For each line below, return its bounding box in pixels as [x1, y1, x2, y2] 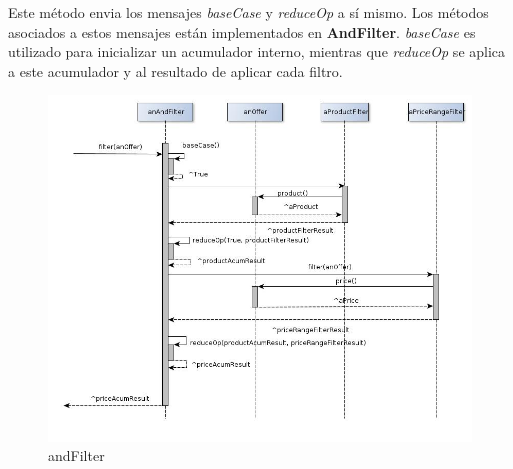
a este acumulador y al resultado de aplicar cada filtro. [8, 60, 343, 81]
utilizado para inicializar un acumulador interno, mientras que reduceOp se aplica [8, 41, 506, 62]
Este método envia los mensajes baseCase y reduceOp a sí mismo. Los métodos [8, 2, 489, 22]
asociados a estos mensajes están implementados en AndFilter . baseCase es [8, 21, 476, 42]
